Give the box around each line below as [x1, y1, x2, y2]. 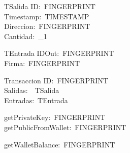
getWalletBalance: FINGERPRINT [4, 139, 115, 149]
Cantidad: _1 [4, 30, 47, 41]
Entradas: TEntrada [4, 95, 68, 105]
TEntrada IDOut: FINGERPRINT [4, 48, 114, 58]
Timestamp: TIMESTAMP [4, 11, 89, 21]
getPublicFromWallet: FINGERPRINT [4, 121, 126, 132]
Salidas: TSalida [4, 85, 59, 96]
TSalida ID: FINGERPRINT [4, 1, 95, 11]
